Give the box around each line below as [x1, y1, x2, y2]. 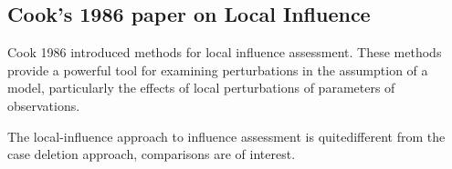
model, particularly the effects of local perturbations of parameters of [7, 78, 395, 97]
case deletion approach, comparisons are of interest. [7, 144, 296, 164]
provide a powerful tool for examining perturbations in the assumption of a [7, 60, 428, 79]
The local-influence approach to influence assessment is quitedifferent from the [7, 126, 446, 145]
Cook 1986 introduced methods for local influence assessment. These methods [7, 43, 442, 62]
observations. [7, 95, 80, 114]
